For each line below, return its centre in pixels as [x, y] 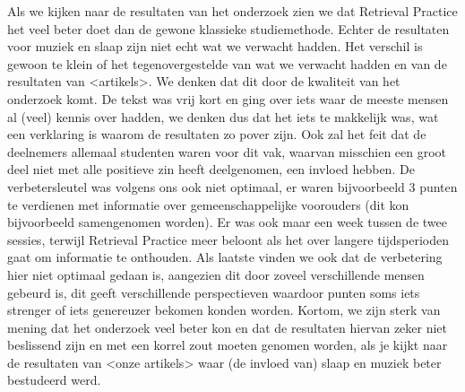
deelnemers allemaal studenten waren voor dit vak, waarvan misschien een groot [227, 151]
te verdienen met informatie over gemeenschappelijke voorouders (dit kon [208, 204]
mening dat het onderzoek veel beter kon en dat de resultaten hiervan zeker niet [228, 327]
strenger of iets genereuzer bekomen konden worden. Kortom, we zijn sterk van [224, 310]
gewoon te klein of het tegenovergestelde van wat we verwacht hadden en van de [227, 63]
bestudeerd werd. [54, 380]
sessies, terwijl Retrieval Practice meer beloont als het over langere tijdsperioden [228, 239]
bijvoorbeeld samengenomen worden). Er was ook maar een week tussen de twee [227, 222]
